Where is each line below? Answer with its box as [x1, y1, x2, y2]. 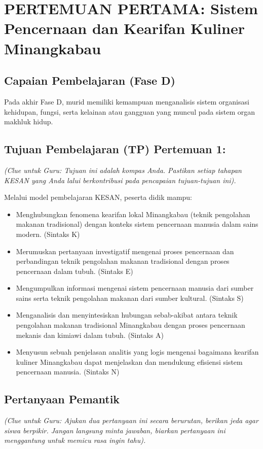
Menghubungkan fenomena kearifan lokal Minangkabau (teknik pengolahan [16, 209, 250, 219]
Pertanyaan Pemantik [4, 391, 120, 407]
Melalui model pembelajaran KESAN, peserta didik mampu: [4, 192, 193, 202]
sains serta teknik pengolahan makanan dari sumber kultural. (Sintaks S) [16, 292, 244, 303]
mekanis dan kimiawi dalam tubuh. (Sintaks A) [16, 329, 164, 340]
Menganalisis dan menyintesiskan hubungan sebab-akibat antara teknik [16, 309, 238, 320]
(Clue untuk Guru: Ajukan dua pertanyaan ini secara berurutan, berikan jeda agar [4, 415, 258, 426]
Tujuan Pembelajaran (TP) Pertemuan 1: [4, 141, 226, 157]
